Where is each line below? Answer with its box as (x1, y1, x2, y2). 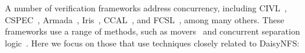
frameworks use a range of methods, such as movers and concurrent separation (5, 25, 300, 38)
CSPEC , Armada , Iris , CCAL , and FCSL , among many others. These (5, 13, 284, 26)
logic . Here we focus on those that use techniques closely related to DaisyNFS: (5, 36, 300, 49)
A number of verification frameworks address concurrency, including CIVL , (5, 2, 287, 14)
